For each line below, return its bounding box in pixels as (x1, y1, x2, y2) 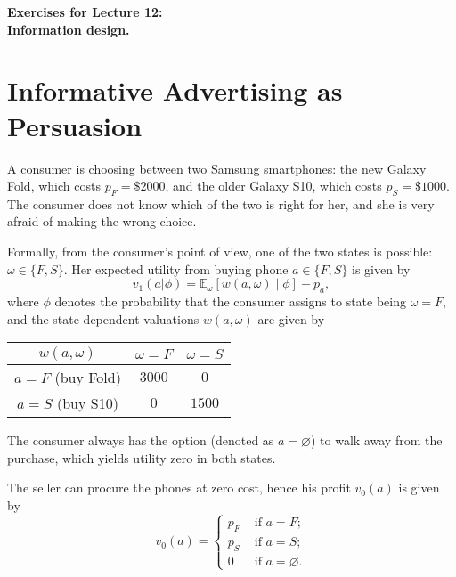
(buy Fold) (54, 367, 121, 388)
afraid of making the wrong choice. (7, 212, 197, 231)
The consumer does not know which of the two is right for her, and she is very (7, 194, 435, 213)
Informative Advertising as (7, 72, 343, 109)
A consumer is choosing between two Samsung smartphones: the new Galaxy (7, 158, 427, 177)
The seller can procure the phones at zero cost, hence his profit (7, 478, 351, 497)
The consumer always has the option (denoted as (7, 431, 274, 450)
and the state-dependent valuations (7, 309, 199, 328)
